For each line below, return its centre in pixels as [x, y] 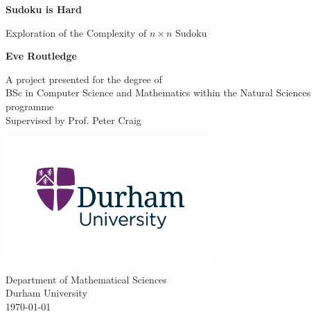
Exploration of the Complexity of [76, 32]
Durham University [46, 293]
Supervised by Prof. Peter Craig [73, 120]
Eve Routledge [41, 56]
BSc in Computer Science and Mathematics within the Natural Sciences [158, 93]
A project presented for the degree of [84, 79]
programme [30, 106]
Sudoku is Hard [44, 9]
